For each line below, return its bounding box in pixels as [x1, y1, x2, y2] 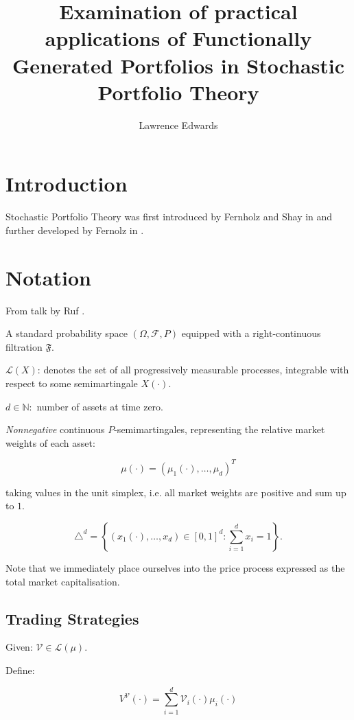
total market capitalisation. [5, 574, 120, 588]
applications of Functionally [45, 24, 312, 52]
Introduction [5, 170, 128, 198]
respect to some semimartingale [5, 375, 138, 390]
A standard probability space [5, 326, 128, 340]
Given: [5, 640, 33, 654]
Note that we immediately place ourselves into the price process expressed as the [5, 560, 345, 574]
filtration [5, 339, 43, 353]
